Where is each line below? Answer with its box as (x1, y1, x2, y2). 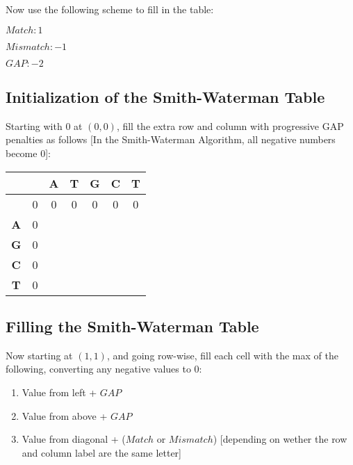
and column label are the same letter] (22, 445, 181, 459)
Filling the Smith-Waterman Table (6, 315, 259, 336)
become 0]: (6, 145, 51, 160)
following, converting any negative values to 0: (6, 361, 202, 376)
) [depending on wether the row (213, 432, 347, 446)
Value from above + (22, 408, 108, 423)
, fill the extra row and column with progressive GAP (116, 118, 344, 133)
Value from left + (22, 384, 97, 399)
